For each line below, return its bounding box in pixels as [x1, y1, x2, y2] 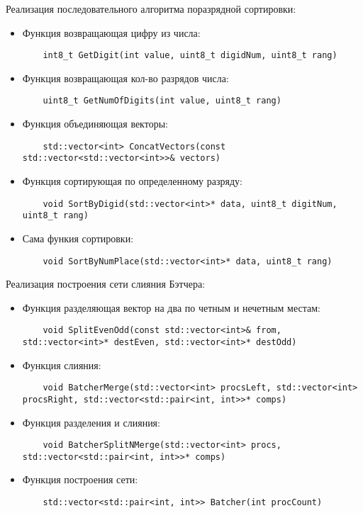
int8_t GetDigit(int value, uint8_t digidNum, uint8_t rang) [43, 50, 337, 61]
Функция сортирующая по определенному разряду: [22, 174, 242, 188]
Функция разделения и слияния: [22, 415, 160, 429]
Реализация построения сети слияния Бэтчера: [6, 276, 206, 291]
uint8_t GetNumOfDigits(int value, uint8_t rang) [43, 96, 281, 106]
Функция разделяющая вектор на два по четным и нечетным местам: [22, 300, 320, 315]
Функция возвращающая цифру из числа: [22, 25, 201, 40]
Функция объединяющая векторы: [22, 116, 168, 131]
